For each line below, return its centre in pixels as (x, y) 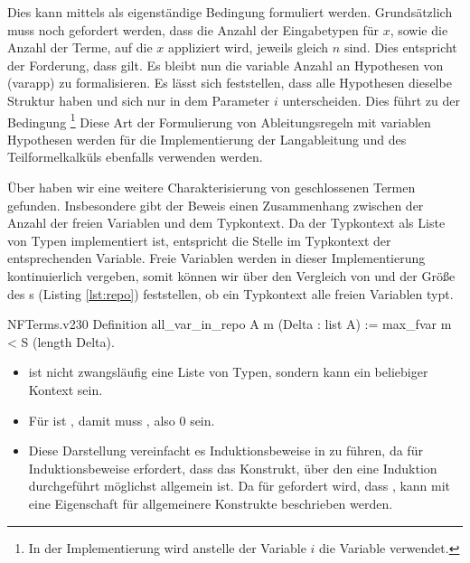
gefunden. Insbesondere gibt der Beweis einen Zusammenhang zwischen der (216, 205)
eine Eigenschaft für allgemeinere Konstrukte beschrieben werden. (211, 503)
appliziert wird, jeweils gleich (249, 47)
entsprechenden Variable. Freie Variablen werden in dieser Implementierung (216, 258)
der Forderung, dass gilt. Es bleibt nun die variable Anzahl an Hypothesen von (226, 65)
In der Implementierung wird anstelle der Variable (167, 547)
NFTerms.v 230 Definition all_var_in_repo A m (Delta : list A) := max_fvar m (230, 324)
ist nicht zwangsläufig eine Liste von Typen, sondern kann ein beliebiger (228, 372)
